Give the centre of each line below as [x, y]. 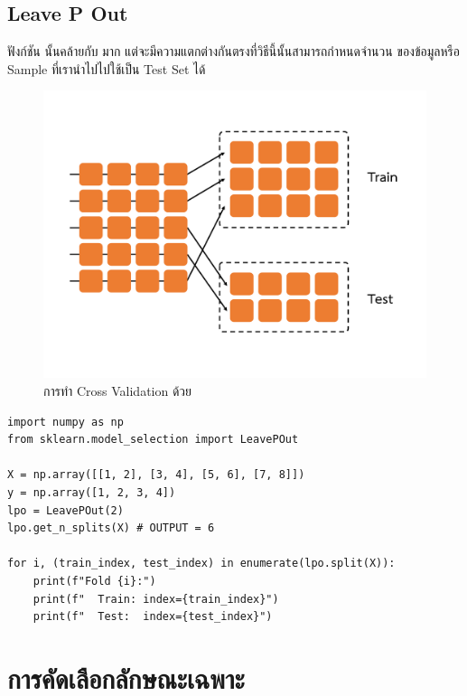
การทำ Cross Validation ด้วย [118, 390]
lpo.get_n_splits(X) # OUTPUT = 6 [111, 528]
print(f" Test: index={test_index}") [153, 617]
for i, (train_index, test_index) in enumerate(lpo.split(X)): [201, 564]
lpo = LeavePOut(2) [65, 510]
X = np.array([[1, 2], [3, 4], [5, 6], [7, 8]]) [156, 475]
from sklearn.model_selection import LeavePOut [153, 440]
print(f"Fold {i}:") [94, 581]
